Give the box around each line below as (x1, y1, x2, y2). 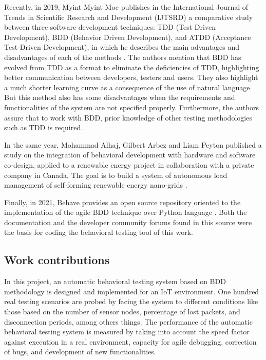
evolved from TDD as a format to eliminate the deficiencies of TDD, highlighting (4, 62, 259, 72)
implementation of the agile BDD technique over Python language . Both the (4, 207, 247, 217)
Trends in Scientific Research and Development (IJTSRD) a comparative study (4, 11, 253, 22)
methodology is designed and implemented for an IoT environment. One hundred (4, 286, 259, 296)
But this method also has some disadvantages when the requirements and (4, 92, 235, 103)
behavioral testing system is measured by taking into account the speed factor (4, 326, 250, 337)
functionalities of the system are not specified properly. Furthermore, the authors (4, 102, 259, 112)
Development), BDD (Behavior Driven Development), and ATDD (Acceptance (4, 31, 251, 42)
